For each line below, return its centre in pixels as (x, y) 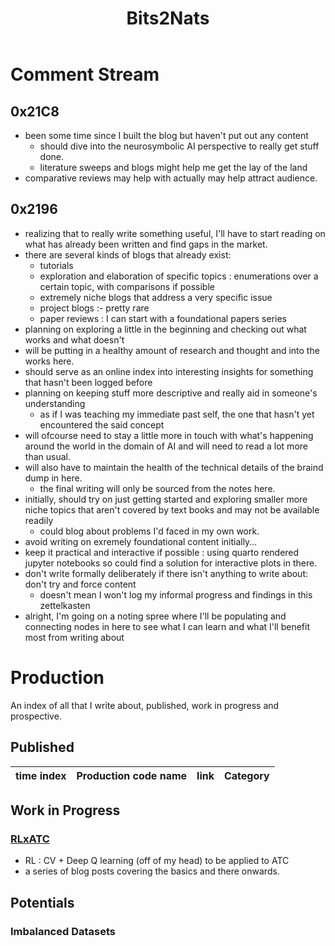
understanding (55, 403)
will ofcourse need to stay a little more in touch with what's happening (169, 435)
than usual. (47, 456)
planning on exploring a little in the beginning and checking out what (165, 329)
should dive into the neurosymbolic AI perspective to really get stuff (179, 146)
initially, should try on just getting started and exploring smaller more (166, 499)
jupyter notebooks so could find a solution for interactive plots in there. (171, 563)
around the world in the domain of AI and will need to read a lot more (166, 446)
